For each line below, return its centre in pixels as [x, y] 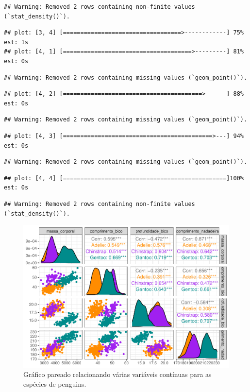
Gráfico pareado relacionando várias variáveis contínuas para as [117, 374]
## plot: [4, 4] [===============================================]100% [124, 178]
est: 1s [16, 42]
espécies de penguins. [55, 383]
